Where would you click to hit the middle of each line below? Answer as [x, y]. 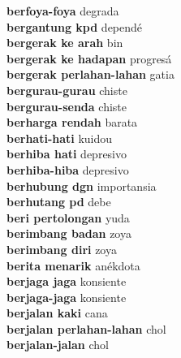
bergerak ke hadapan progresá [89, 58]
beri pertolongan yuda [68, 217]
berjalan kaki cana [57, 313]
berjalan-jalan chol [58, 345]
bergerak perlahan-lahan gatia [90, 74]
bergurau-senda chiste [67, 106]
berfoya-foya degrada [63, 11]
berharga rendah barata [72, 122]
